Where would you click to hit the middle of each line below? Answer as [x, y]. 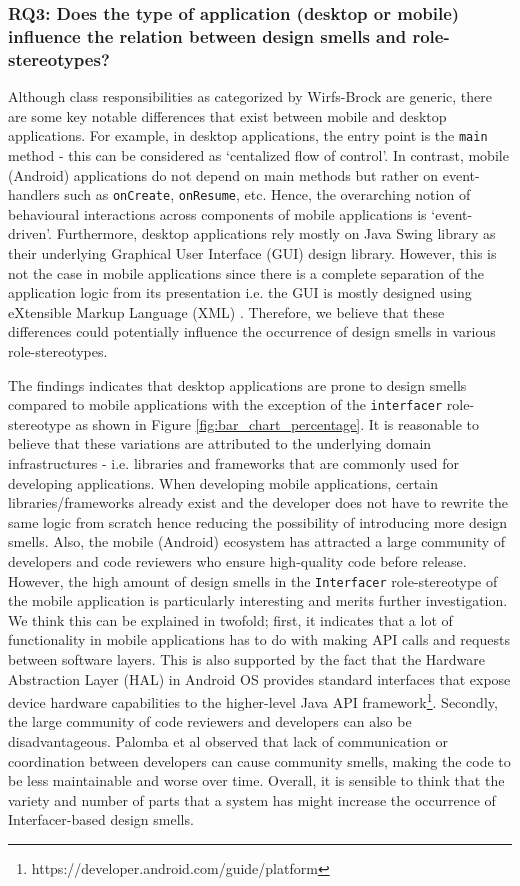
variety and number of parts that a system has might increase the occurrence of [252, 799]
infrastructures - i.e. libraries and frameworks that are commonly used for [234, 462]
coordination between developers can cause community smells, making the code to [259, 760]
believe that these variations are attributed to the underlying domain [220, 443]
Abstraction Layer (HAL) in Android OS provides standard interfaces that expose [259, 678]
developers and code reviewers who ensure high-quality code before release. [237, 560]
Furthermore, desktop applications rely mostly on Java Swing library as [276, 233]
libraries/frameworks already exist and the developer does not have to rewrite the [258, 502]
